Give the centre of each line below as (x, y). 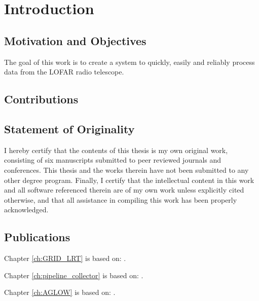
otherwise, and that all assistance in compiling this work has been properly (121, 199)
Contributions (41, 99)
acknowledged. (26, 210)
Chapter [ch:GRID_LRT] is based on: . (65, 258)
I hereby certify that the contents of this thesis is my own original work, (116, 150)
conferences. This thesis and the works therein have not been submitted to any (126, 170)
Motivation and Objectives (75, 40)
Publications (37, 237)
